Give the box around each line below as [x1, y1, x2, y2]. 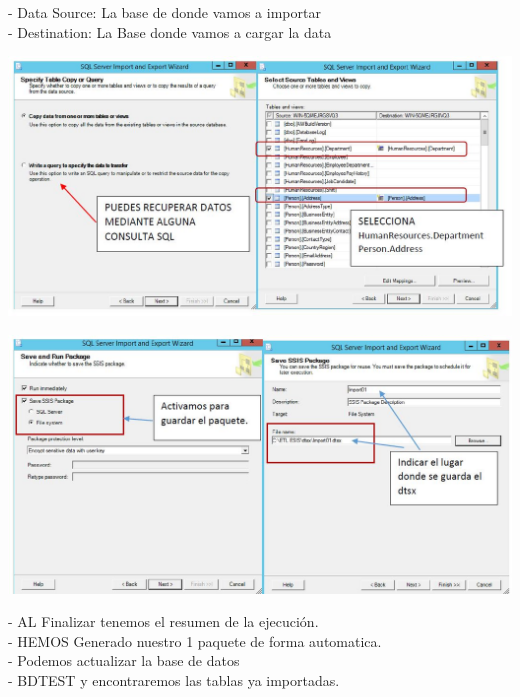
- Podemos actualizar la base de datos [8, 650, 240, 671]
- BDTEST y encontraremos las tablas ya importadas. [8, 669, 340, 690]
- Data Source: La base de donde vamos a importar [8, 2, 321, 22]
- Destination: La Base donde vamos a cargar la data [8, 21, 332, 42]
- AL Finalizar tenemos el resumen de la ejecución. [8, 611, 319, 632]
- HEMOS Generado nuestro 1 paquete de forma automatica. [8, 630, 382, 651]
